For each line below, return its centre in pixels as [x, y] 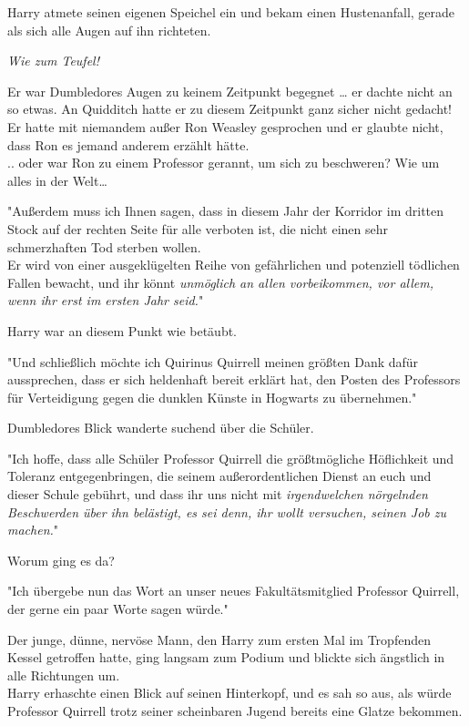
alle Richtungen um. [64, 675]
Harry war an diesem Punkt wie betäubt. [122, 330]
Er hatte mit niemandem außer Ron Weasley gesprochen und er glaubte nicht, [225, 126]
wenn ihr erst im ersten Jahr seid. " [106, 300]
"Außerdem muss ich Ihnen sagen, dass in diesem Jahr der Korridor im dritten [226, 211]
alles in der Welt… [57, 180]
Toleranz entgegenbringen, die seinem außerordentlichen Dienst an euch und [219, 476]
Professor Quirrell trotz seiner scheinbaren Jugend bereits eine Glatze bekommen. [235, 711]
